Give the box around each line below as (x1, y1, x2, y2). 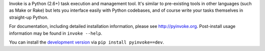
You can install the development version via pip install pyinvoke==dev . (9, 39, 164, 45)
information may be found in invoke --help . (9, 30, 103, 36)
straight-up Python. (9, 14, 49, 20)
